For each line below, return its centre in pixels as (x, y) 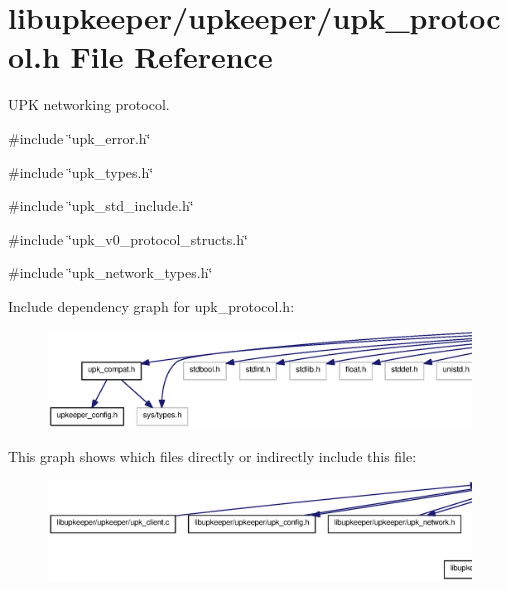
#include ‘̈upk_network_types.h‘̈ (110, 272)
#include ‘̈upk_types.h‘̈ (81, 171)
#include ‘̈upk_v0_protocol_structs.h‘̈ (128, 238)
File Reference (171, 56)
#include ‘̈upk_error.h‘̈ (79, 137)
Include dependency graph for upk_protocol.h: (151, 305)
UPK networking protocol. (89, 104)
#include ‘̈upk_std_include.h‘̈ (101, 205)
